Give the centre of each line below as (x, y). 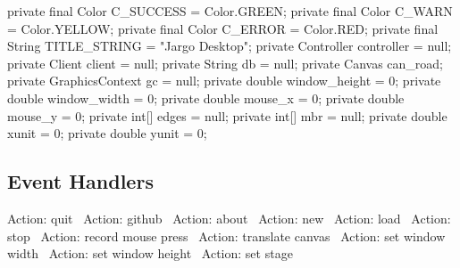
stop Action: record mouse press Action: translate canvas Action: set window (226, 236)
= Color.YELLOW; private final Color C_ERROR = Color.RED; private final (223, 28)
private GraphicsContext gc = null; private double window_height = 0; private (224, 81)
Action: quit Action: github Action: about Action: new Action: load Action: (229, 218)
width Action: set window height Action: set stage (150, 253)
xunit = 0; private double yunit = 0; (107, 133)
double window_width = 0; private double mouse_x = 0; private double (206, 97)
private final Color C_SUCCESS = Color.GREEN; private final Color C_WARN (230, 11)
